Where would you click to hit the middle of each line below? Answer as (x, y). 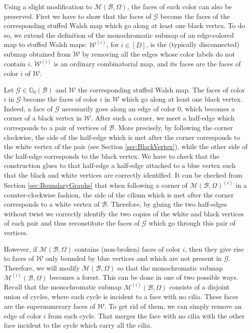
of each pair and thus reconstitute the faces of (72, 223)
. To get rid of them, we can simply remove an (173, 306)
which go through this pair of (192, 223)
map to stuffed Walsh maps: (45, 44)
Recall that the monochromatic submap (63, 287)
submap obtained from (37, 54)
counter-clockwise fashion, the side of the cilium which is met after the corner (119, 194)
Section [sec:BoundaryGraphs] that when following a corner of (96, 185)
